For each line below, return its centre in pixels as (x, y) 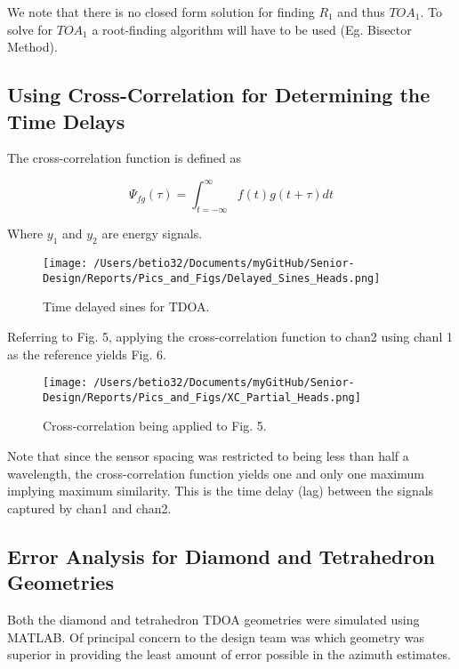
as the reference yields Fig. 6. (87, 354)
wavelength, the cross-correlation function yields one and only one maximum (216, 473)
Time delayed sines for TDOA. (126, 306)
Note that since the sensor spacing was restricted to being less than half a (208, 456)
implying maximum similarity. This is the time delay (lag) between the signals (221, 491)
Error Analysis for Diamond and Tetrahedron (221, 556)
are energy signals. (152, 234)
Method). (32, 47)
